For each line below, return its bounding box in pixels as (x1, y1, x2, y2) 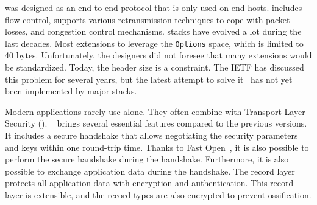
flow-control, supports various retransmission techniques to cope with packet (5, 13, 290, 26)
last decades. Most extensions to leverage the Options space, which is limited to (5, 36, 304, 49)
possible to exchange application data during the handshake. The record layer (5, 164, 295, 177)
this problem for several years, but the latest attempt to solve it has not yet (5, 72, 293, 85)
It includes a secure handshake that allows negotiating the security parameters (5, 129, 298, 141)
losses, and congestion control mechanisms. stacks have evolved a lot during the (5, 25, 302, 38)
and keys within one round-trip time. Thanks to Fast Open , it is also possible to (5, 141, 309, 153)
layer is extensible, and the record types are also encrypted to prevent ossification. (5, 188, 312, 201)
